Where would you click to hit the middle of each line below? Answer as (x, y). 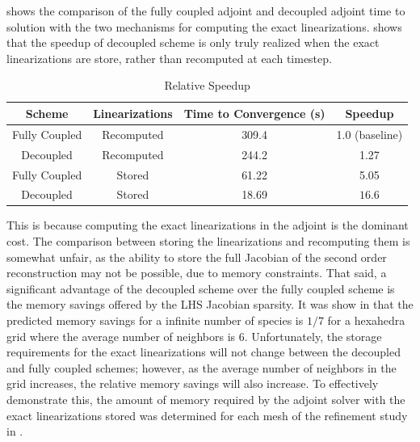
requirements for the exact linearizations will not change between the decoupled (204, 352)
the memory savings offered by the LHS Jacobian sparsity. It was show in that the (210, 304)
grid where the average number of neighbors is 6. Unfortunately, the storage (194, 336)
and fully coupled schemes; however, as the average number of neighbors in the (202, 367)
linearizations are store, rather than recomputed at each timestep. (169, 58)
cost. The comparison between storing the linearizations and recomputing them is (208, 241)
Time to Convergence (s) (254, 113)
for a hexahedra (366, 320)
